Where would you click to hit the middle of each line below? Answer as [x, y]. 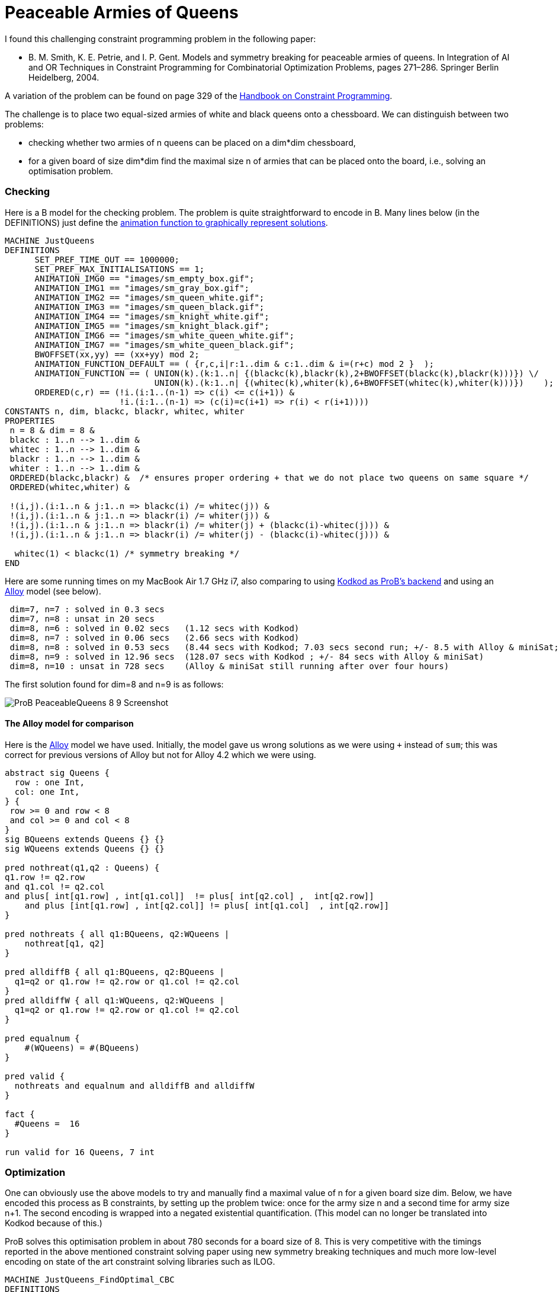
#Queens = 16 [47, 1123]
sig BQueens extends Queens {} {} [85, 839]
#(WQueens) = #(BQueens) [82, 1048]
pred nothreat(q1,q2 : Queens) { [82, 867]
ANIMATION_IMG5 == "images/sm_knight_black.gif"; [152, 326]
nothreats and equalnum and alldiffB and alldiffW [134, 1085]
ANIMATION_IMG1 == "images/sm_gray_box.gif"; [142, 288]
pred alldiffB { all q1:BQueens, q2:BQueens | [115, 972]
